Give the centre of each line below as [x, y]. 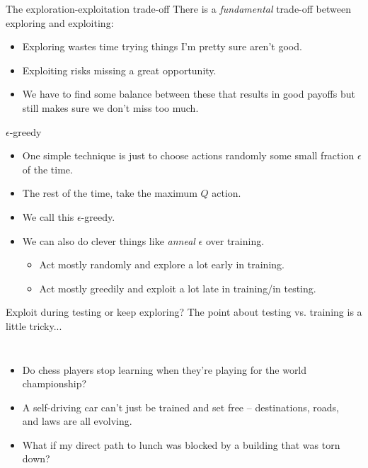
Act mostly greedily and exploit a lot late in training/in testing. [178, 288]
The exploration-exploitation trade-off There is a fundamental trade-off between [178, 8]
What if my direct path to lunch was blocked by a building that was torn [181, 444]
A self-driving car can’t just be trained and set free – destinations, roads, [180, 407]
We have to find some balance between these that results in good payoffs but [189, 94]
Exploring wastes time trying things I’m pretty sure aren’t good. [162, 46]
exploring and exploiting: [60, 22]
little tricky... [34, 325]
